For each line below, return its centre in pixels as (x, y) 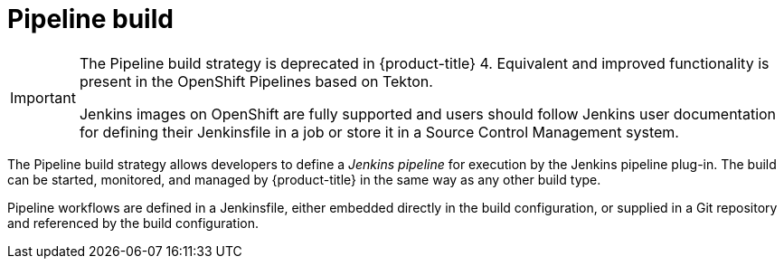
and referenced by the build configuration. (133, 223)
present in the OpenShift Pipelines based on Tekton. (256, 81)
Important (43, 97)
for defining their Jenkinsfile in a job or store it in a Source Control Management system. (379, 132)
